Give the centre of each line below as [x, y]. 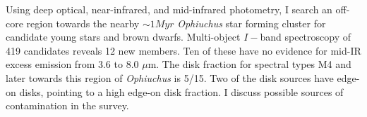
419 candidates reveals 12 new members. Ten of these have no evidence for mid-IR [183, 50]
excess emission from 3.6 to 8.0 [72, 64]
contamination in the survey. [67, 105]
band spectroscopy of [306, 37]
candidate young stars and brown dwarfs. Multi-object [123, 37]
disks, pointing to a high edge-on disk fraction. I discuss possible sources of [181, 91]
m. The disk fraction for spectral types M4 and [249, 64]
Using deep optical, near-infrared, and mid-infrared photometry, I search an [169, 9]
